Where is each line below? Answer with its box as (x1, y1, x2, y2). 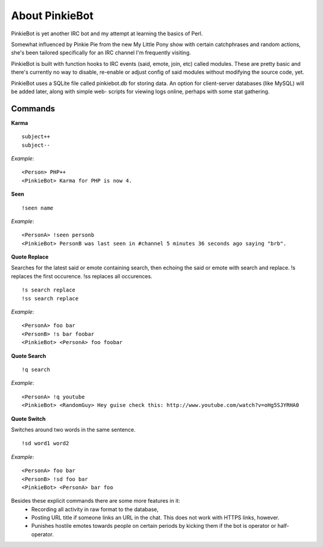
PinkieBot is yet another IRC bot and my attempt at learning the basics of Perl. (11, 30, 203, 37)
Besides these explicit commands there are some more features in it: (11, 497, 181, 505)
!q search (22, 366, 50, 373)
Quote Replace (11, 253, 49, 260)
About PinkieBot (11, 9, 94, 22)
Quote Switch (11, 415, 46, 422)
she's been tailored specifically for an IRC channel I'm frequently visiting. (11, 49, 191, 56)
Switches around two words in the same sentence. (11, 426, 136, 433)
